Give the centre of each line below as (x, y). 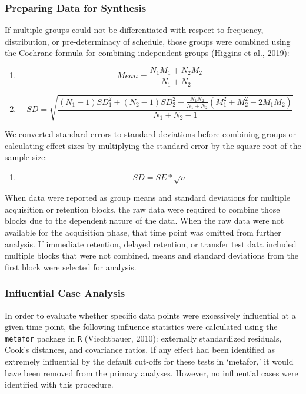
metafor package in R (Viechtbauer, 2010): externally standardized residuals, (143, 338)
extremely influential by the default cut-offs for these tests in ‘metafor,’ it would (149, 361)
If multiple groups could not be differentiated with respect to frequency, (134, 30)
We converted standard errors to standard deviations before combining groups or (151, 134)
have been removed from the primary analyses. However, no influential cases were (152, 373)
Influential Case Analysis (65, 293)
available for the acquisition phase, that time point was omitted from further (143, 232)
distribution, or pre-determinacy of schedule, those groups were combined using (148, 41)
